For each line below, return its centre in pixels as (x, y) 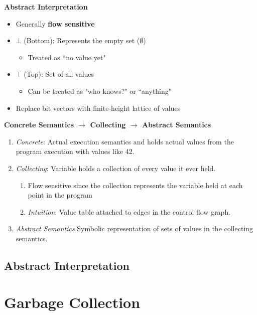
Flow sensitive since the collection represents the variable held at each (135, 185)
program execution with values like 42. (75, 151)
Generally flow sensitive (55, 23)
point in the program (60, 195)
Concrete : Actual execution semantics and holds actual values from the (125, 141)
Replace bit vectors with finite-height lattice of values (98, 108)
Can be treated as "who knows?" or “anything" (100, 91)
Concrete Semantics (39, 125)
